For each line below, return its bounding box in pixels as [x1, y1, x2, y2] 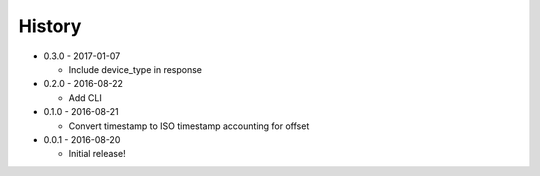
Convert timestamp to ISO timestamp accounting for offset [68, 120, 310, 132]
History [18, 15, 82, 37]
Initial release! [68, 148, 126, 160]
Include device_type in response [68, 63, 203, 75]
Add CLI [68, 91, 102, 104]
